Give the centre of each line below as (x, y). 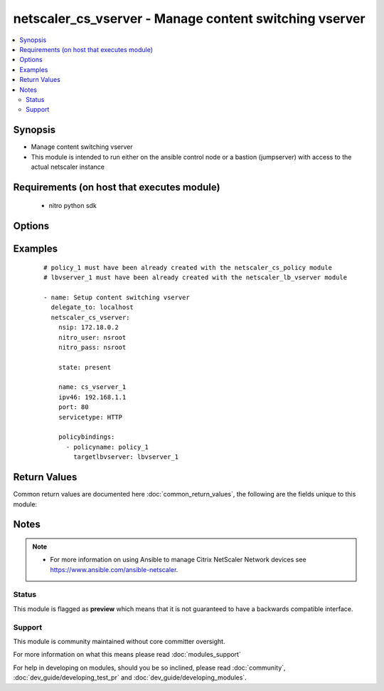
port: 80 (73, 407)
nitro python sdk (73, 206)
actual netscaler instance (68, 167)
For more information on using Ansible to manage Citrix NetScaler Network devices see (178, 560)
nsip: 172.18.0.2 (88, 327)
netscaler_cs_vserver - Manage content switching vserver (189, 19)
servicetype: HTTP (90, 417)
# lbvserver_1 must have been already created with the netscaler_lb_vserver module (196, 277)
